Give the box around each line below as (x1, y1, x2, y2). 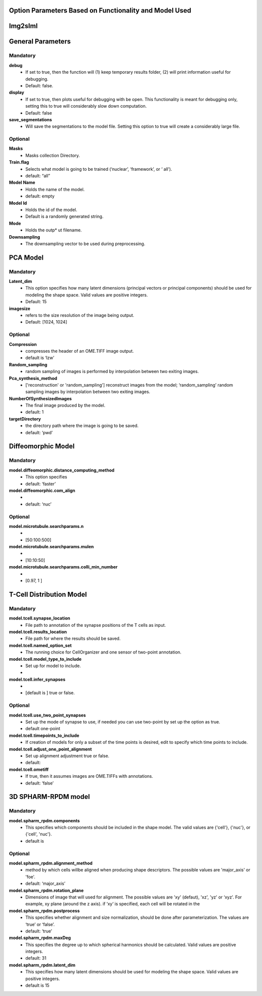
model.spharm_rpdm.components (9, 817, 80, 823)
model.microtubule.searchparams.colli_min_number (9, 564, 118, 570)
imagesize (9, 306, 31, 311)
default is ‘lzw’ (25, 355, 54, 361)
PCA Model (9, 253, 44, 261)
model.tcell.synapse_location (9, 615, 70, 621)
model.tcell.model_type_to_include (9, 656, 82, 662)
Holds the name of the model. (25, 186, 85, 192)
